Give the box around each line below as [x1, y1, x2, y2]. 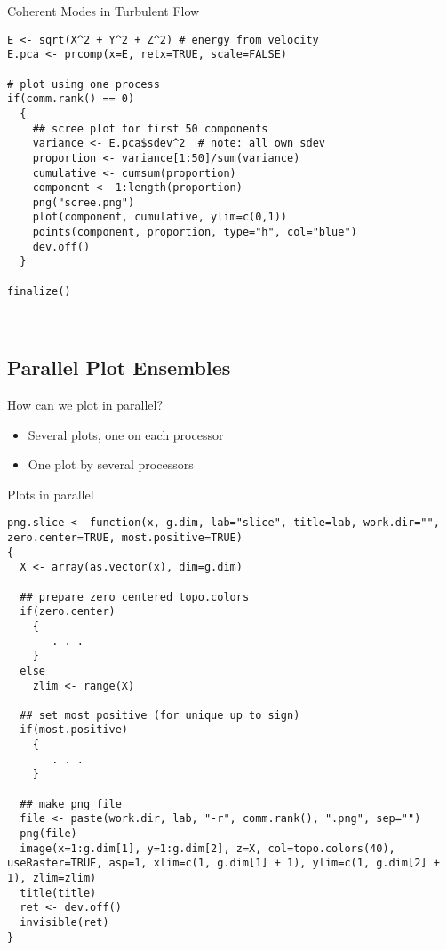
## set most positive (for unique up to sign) [20, 708, 300, 722]
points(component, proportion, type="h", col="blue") [32, 226, 357, 239]
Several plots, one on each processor [28, 425, 224, 443]
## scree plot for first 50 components [32, 122, 268, 135]
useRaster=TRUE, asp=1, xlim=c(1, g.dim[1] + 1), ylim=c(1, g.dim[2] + [7, 857, 440, 870]
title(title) [20, 886, 97, 899]
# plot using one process [7, 77, 160, 91]
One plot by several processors [28, 455, 194, 474]
